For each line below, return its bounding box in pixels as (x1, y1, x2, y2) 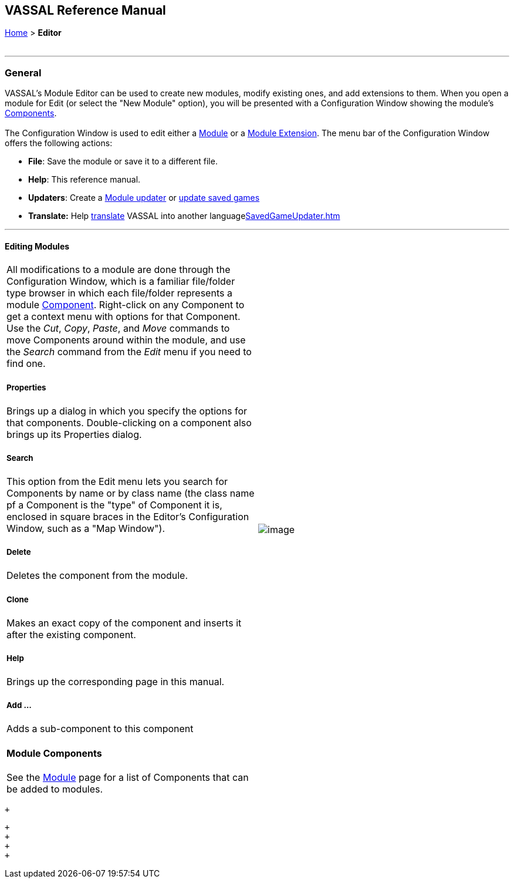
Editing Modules (5, 241, 70, 251)
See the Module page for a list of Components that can (6, 771, 249, 783)
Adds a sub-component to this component (6, 723, 194, 735)
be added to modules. (6, 783, 103, 795)
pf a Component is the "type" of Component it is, (6, 499, 222, 511)
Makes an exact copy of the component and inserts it (6, 616, 242, 629)
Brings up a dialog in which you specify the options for (6, 405, 248, 417)
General (5, 66, 42, 79)
